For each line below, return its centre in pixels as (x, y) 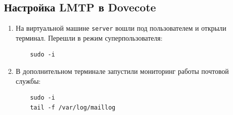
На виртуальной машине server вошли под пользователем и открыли (121, 28)
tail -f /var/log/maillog (73, 107)
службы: (28, 81)
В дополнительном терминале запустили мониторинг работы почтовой (122, 71)
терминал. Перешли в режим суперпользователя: (89, 37)
